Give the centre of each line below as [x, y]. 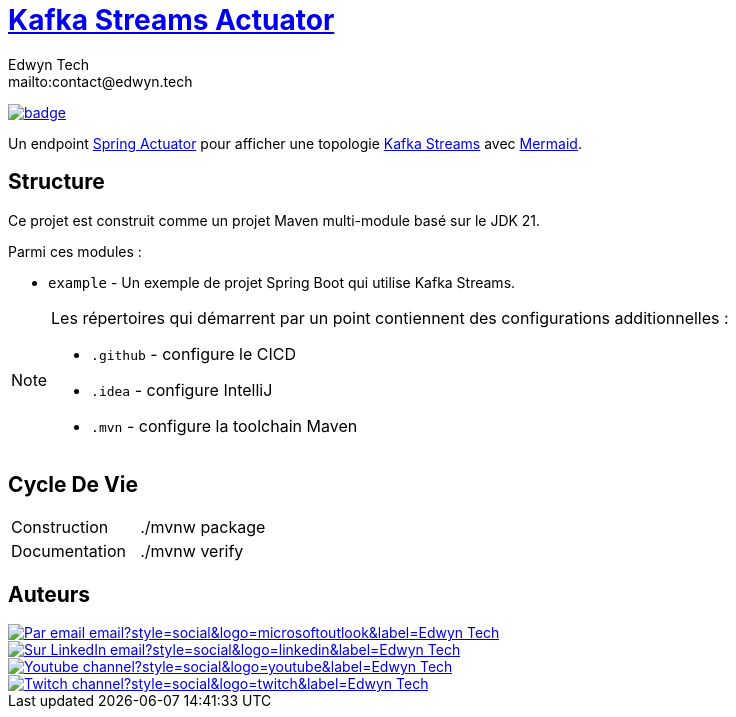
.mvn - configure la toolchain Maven [224, 425]
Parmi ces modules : [75, 251]
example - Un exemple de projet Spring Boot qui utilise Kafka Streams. [282, 282]
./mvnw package [203, 527]
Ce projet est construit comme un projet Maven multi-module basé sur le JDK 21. [274, 220]
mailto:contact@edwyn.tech [100, 81]
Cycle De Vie [73, 485]
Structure [56, 182]
